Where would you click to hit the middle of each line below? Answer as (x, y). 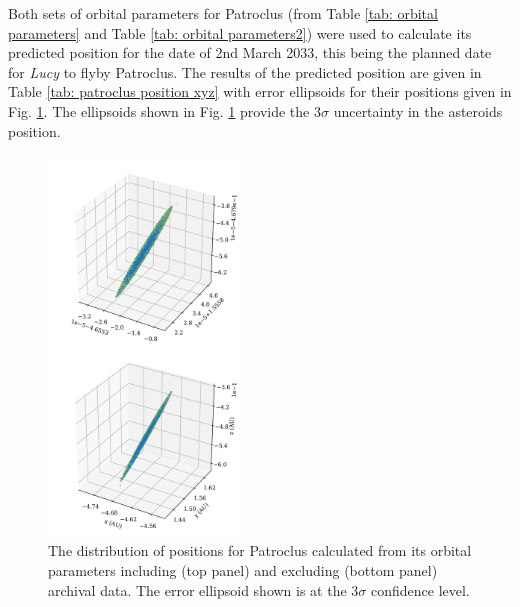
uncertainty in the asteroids (418, 110)
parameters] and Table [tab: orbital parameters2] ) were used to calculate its (240, 32)
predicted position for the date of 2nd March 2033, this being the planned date (250, 52)
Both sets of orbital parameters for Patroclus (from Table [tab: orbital (223, 13)
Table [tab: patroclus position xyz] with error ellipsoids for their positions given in (260, 91)
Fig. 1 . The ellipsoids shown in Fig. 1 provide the (159, 110)
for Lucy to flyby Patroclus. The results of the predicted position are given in (245, 71)
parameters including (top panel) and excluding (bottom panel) (243, 569)
